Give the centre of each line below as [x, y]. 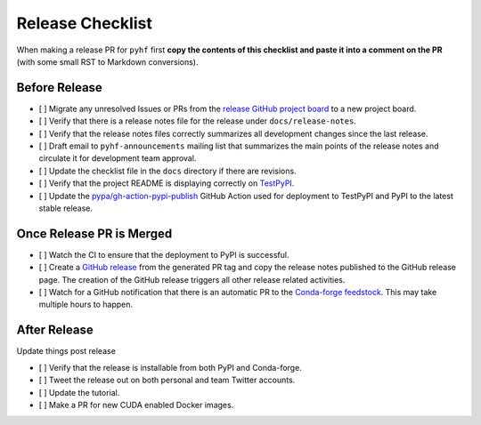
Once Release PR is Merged [94, 233]
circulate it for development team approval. [118, 158]
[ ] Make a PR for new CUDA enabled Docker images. [136, 405]
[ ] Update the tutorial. [79, 392]
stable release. [66, 208]
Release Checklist [85, 23]
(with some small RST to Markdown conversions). [108, 61]
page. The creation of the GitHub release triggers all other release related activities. [192, 279]
